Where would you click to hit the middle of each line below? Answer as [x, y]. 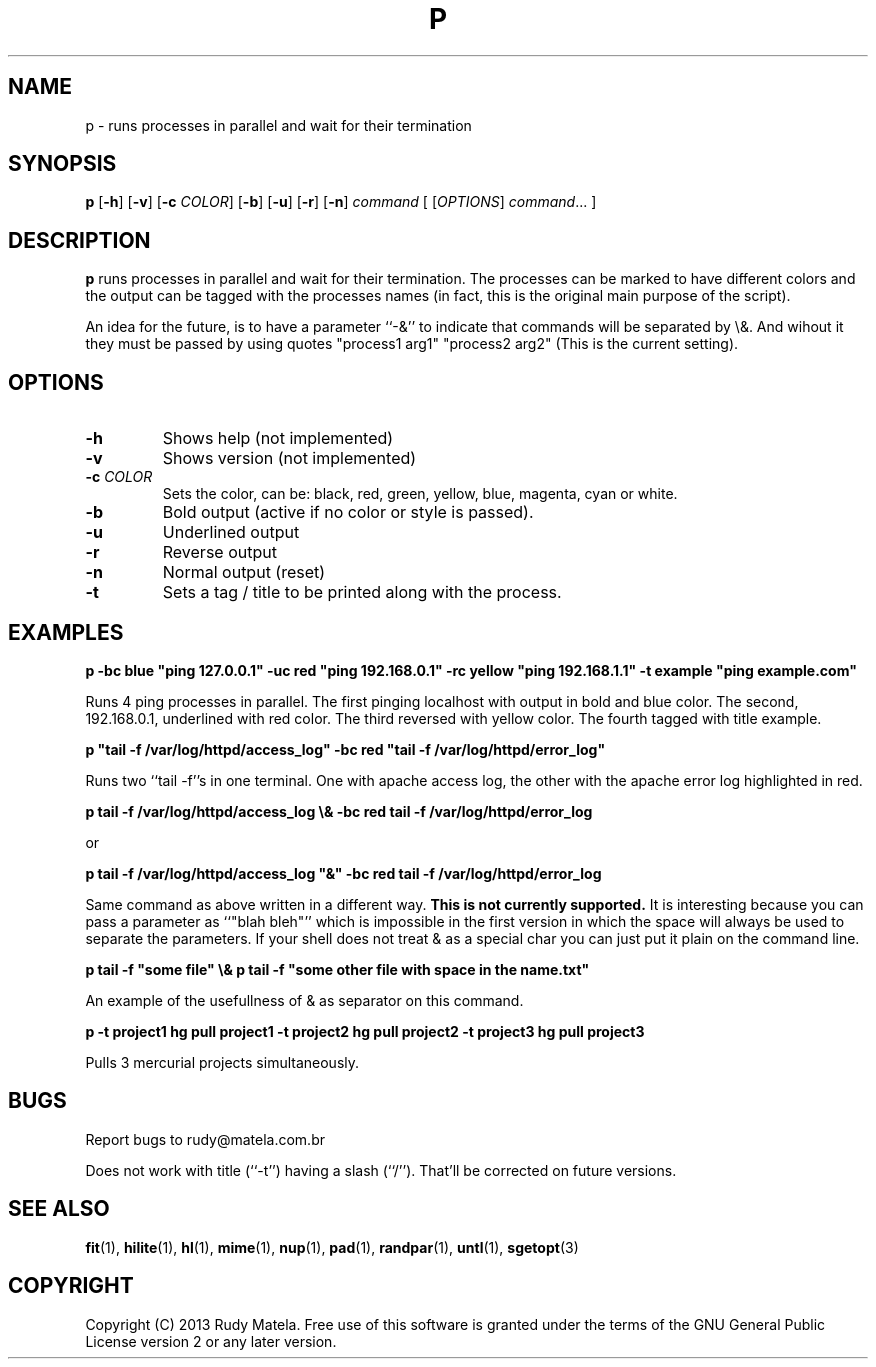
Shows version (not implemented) [289, 458]
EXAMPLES [66, 632]
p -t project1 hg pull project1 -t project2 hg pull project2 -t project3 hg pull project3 [365, 1031]
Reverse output [219, 552]
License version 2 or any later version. [211, 1341]
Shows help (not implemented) [278, 438]
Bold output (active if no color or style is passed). [348, 512]
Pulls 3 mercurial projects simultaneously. [222, 1062]
